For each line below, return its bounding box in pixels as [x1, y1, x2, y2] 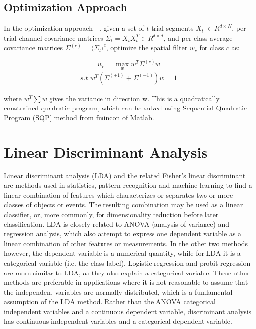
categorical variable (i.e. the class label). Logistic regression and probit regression [4, 257, 251, 268]
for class [199, 42, 224, 53]
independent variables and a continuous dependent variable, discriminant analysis [4, 306, 252, 316]
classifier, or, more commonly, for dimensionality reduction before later [4, 209, 219, 219]
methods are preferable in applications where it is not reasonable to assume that [4, 277, 248, 287]
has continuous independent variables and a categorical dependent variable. [4, 316, 232, 326]
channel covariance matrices [19, 32, 103, 43]
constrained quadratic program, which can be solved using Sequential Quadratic [4, 103, 247, 113]
